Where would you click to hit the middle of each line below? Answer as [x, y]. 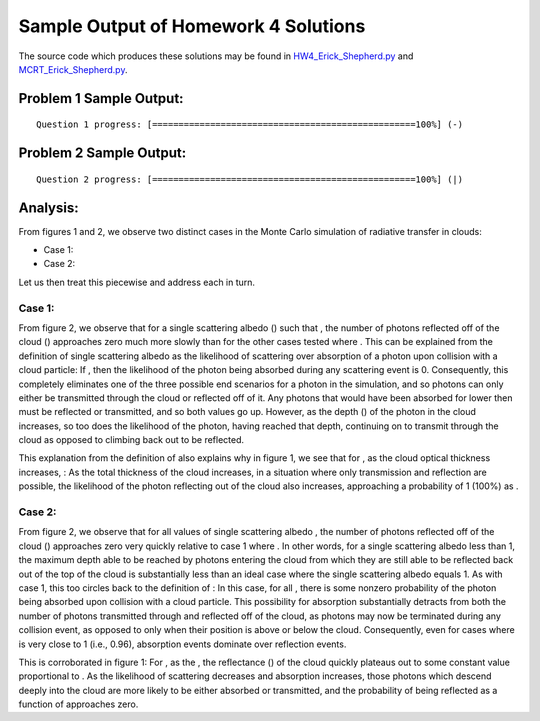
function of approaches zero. [78, 704]
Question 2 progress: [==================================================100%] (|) [250, 179]
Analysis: [48, 207]
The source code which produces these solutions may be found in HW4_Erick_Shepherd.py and [216, 56]
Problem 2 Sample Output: [102, 153]
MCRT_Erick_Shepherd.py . [73, 69]
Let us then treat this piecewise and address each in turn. [136, 282]
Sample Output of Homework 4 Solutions [192, 26]
